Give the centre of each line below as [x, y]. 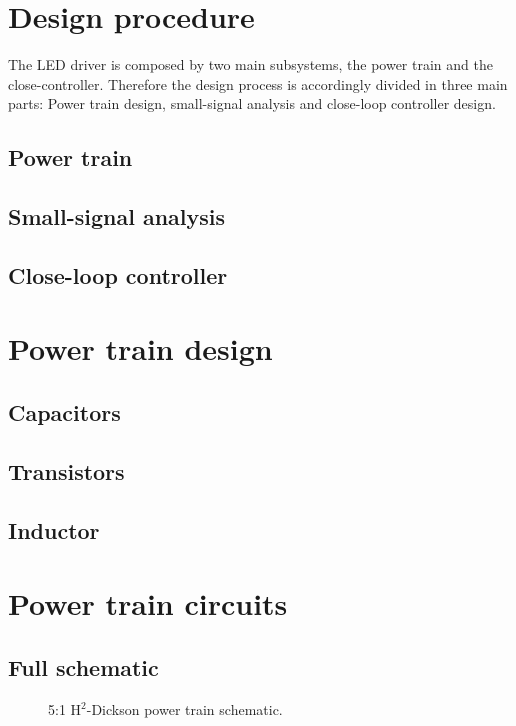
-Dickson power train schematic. [184, 708]
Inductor [54, 529]
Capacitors [64, 412]
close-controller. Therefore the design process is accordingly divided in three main [258, 83]
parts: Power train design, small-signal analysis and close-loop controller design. [252, 103]
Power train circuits [148, 603]
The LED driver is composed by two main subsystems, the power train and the [250, 64]
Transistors [66, 470]
